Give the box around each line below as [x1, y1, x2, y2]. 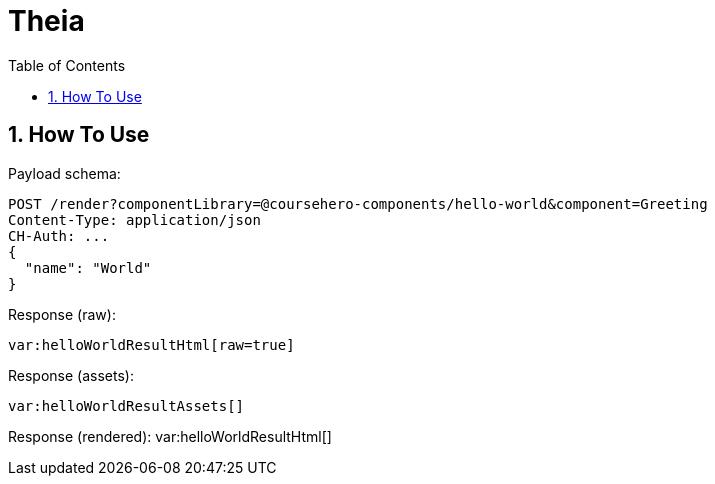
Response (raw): [8, 305, 116, 323]
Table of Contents [8, 56, 126, 74]
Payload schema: [8, 164, 121, 182]
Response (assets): [8, 366, 134, 384]
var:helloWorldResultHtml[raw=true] [8, 336, 295, 353]
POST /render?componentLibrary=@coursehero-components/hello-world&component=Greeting [8, 195, 708, 212]
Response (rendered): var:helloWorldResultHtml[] [8, 427, 332, 445]
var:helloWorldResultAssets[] [8, 397, 245, 414]
